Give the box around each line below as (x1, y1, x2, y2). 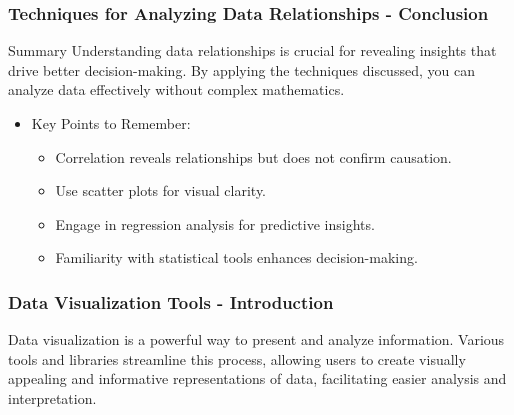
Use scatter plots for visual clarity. (55, 180, 267, 201)
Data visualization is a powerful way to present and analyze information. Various (8, 329, 505, 350)
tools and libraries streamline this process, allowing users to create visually (8, 348, 466, 369)
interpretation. (8, 387, 97, 408)
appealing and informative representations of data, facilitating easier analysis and (8, 368, 507, 389)
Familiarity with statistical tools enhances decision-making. (55, 247, 418, 268)
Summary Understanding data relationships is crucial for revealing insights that (8, 40, 497, 61)
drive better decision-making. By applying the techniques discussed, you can (8, 59, 475, 80)
